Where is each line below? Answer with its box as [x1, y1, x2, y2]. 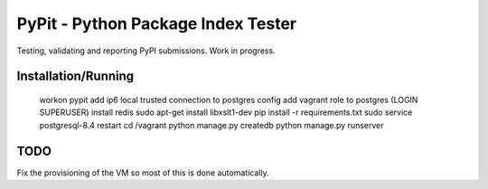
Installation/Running [16, 69, 135, 84]
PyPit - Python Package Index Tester [16, 14, 297, 33]
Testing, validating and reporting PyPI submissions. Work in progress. [16, 45, 276, 56]
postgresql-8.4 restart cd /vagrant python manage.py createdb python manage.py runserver [39, 119, 384, 130]
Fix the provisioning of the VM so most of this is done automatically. [16, 167, 270, 178]
